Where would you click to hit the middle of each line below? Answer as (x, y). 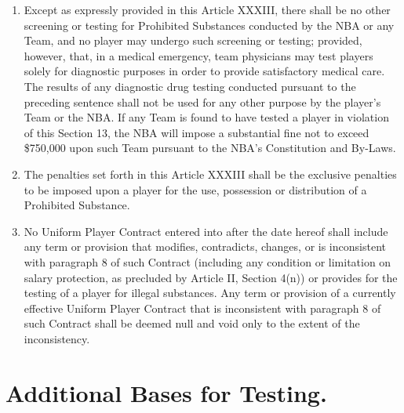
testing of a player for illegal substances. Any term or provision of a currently (210, 293)
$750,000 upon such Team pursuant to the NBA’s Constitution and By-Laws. (210, 148)
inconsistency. (57, 338)
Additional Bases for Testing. (166, 392)
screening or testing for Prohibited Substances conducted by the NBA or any (209, 25)
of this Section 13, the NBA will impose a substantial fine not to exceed (197, 132)
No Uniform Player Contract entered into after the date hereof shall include (206, 231)
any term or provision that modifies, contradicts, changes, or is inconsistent (205, 246)
